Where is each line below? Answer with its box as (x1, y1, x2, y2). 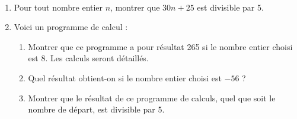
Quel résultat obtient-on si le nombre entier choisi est (28, 71, 222, 84)
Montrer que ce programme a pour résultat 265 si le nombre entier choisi (28, 40, 293, 52)
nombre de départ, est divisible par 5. (28, 103, 165, 115)
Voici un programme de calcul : (14, 21, 128, 33)
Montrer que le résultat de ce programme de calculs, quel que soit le (28, 91, 276, 104)
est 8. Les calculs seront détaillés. (28, 52, 149, 64)
